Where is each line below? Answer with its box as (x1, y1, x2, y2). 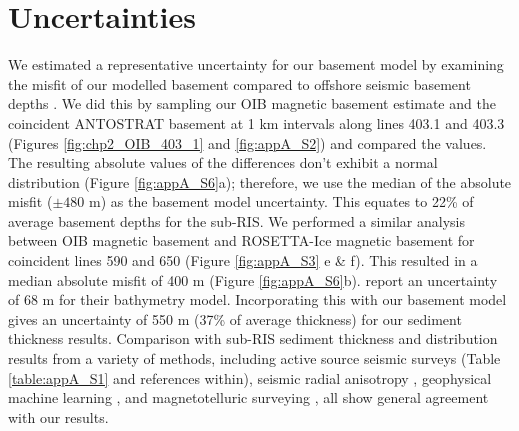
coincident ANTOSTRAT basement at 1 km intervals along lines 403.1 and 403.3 (8, 112, 505, 133)
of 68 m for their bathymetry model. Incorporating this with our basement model (8, 289, 507, 310)
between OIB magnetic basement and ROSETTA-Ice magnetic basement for (8, 230, 475, 251)
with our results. (8, 406, 109, 427)
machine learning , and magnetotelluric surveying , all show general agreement (8, 387, 489, 408)
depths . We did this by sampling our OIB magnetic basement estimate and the (8, 93, 496, 114)
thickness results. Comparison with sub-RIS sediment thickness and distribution (8, 328, 498, 349)
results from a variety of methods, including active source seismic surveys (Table (8, 348, 501, 369)
